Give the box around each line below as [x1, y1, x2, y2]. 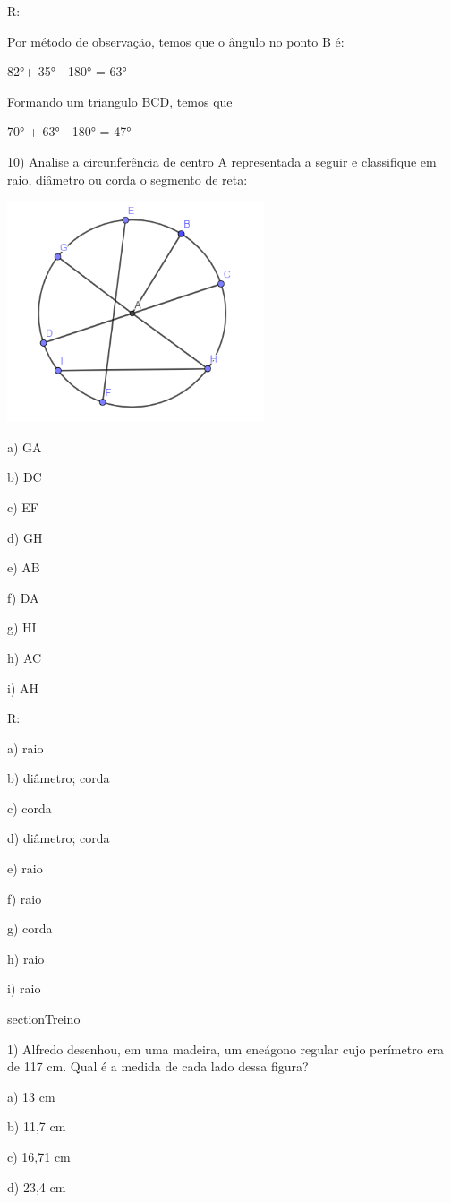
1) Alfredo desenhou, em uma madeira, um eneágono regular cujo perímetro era [7, 1039, 445, 1058]
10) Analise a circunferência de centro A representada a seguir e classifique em [7, 151, 437, 170]
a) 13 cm [7, 1087, 55, 1105]
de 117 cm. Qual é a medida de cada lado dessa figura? [7, 1057, 309, 1076]
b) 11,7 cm [7, 1117, 66, 1136]
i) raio [7, 979, 41, 998]
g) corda [7, 919, 53, 938]
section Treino [7, 1010, 81, 1028]
